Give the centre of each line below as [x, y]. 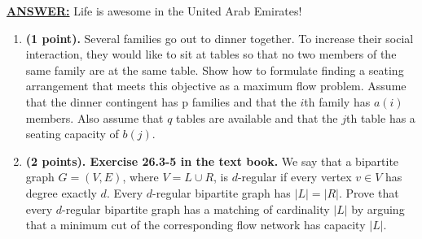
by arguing [378, 209]
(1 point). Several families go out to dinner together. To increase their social [220, 38]
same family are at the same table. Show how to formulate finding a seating [215, 70]
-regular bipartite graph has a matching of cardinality [196, 209]
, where [141, 177]
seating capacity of [72, 134]
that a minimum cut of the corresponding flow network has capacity [196, 225]
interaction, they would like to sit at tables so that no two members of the [211, 54]
